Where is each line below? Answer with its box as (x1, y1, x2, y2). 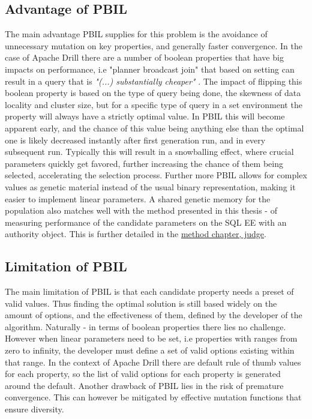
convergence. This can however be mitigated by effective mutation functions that (5, 391, 302, 403)
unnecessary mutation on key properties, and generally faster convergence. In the (5, 39, 302, 52)
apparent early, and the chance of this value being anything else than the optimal (5, 121, 304, 134)
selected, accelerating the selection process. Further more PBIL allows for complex (5, 169, 307, 181)
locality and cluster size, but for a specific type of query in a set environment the (5, 98, 302, 110)
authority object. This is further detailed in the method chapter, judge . (5, 228, 266, 240)
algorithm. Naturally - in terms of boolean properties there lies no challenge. (5, 320, 286, 333)
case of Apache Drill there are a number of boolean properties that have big (5, 51, 284, 64)
